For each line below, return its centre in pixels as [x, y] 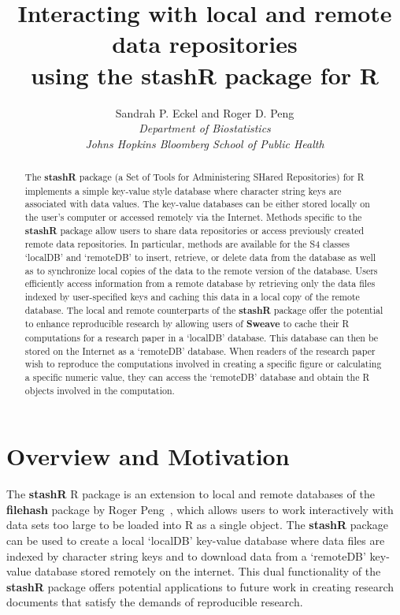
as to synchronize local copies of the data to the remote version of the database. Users [201, 270]
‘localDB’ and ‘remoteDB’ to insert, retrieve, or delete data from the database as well [200, 257]
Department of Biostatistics [205, 128]
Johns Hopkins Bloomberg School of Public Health [205, 143]
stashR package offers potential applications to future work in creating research [200, 586]
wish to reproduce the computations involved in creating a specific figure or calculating [203, 364]
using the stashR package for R [205, 75]
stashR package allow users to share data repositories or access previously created [194, 230]
